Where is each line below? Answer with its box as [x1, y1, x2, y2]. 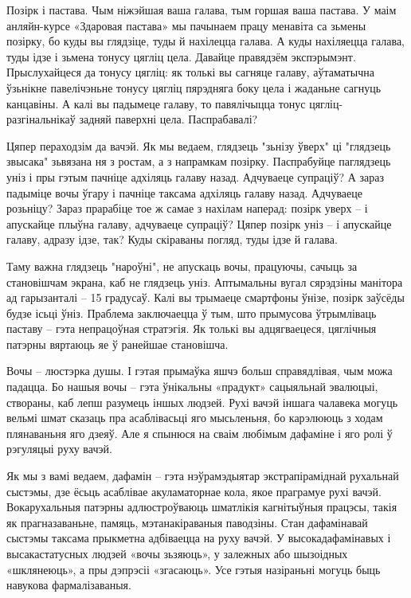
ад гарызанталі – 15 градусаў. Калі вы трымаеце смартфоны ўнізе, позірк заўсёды [6, 289, 405, 306]
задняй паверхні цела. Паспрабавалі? [79, 111, 258, 127]
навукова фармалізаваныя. [6, 577, 131, 593]
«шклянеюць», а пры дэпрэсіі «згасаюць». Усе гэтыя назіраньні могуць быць [6, 561, 381, 577]
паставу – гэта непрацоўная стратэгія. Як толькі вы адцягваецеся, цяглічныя [6, 320, 377, 337]
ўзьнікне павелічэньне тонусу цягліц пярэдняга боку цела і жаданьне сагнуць [6, 79, 382, 96]
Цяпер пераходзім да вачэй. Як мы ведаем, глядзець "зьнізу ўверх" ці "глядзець [6, 137, 391, 154]
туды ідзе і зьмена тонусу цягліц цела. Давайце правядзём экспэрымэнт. [6, 48, 356, 64]
